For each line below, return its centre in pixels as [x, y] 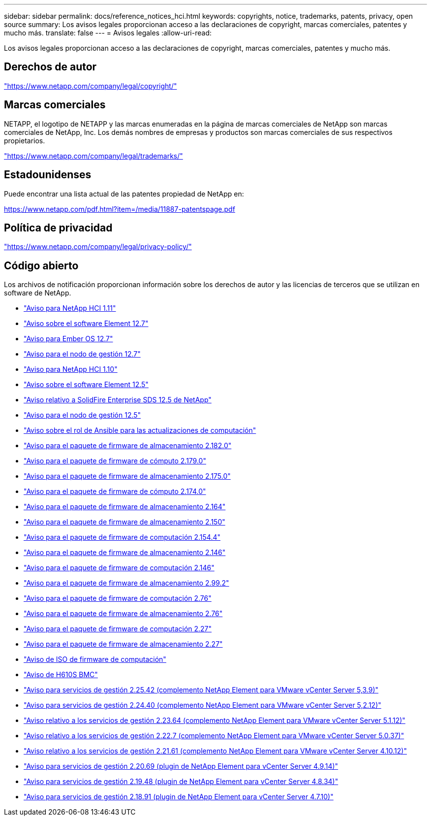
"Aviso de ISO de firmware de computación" [95, 659]
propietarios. [25, 140]
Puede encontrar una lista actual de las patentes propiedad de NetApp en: [124, 194]
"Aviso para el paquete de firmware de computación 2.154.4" [122, 537]
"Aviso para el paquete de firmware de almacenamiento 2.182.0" [128, 446]
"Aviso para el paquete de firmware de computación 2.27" [118, 629]
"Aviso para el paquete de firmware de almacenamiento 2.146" [125, 553]
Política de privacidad [58, 228]
